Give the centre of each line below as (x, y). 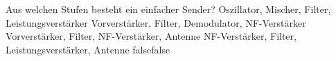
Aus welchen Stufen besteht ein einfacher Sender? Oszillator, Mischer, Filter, (168, 9)
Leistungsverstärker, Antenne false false (88, 49)
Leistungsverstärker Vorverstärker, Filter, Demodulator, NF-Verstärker (156, 22)
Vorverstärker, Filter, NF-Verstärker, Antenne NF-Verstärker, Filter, (151, 36)
